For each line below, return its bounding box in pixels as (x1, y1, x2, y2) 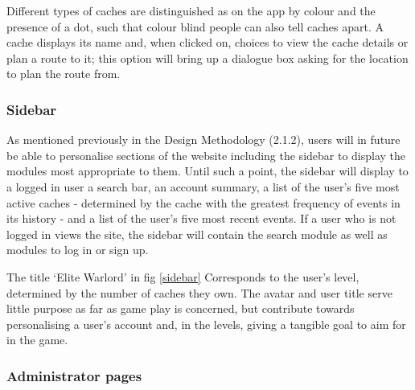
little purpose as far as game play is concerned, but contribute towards (6, 300, 355, 317)
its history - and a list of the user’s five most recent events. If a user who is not (6, 210, 397, 227)
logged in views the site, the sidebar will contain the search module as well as (6, 225, 388, 242)
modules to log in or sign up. (6, 241, 149, 258)
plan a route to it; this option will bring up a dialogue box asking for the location (6, 49, 409, 66)
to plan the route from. (6, 65, 121, 82)
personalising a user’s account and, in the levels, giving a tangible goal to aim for (6, 315, 406, 332)
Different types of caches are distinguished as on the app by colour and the (6, 2, 376, 18)
